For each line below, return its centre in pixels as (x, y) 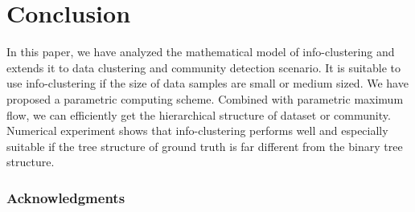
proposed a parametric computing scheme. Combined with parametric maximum (205, 98)
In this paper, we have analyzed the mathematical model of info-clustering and (201, 52)
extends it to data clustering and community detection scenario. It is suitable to (204, 67)
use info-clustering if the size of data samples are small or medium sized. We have (207, 83)
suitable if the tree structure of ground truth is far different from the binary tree (205, 146)
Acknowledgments (66, 197)
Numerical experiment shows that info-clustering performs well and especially (197, 130)
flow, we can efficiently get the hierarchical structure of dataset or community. (199, 114)
